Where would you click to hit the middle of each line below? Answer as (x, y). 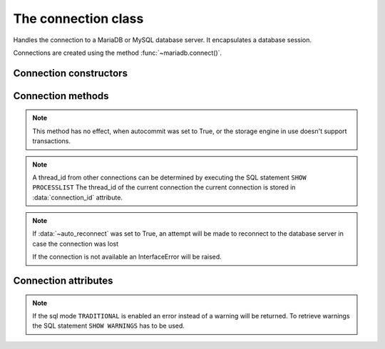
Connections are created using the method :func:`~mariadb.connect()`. (118, 53)
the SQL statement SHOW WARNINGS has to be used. (109, 326)
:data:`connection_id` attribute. (77, 197)
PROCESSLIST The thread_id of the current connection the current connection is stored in (164, 187)
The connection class (78, 19)
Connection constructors (71, 73)
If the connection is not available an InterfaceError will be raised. (127, 257)
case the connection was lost (76, 244)
